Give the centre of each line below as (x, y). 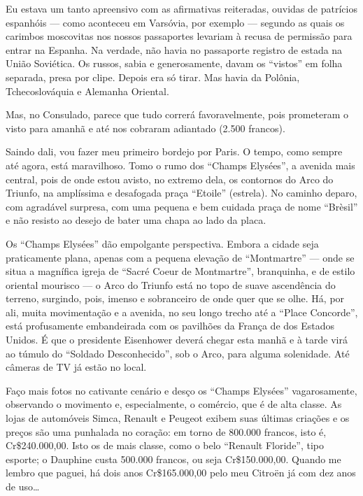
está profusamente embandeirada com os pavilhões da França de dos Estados (170, 326)
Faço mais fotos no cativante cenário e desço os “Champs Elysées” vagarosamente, (181, 390)
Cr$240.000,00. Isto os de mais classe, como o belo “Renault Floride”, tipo (165, 445)
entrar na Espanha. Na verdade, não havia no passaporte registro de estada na (174, 49)
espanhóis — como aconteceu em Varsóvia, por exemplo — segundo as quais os (175, 22)
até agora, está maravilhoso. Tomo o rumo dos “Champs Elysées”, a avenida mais (180, 165)
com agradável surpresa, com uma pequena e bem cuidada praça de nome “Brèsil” (182, 206)
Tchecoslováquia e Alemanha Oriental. (87, 91)
